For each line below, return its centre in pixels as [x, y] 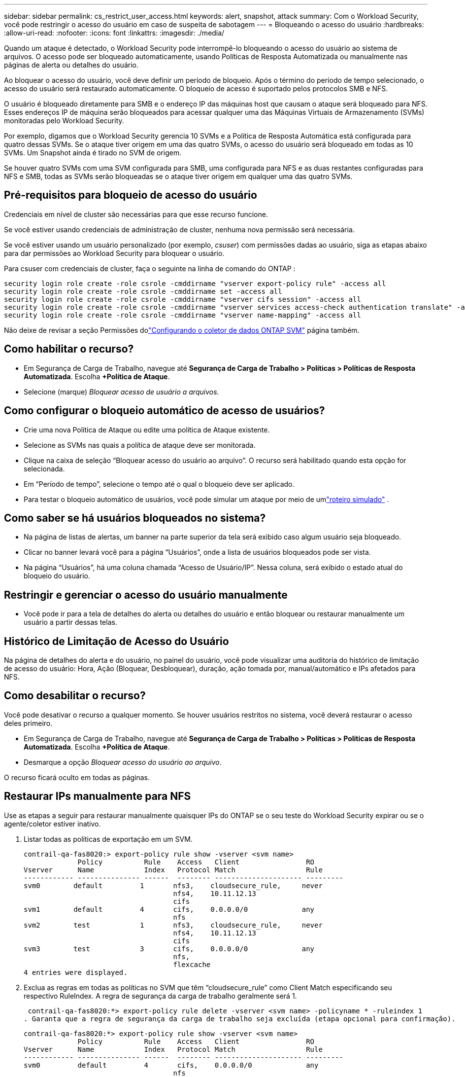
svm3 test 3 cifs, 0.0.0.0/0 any [169, 949]
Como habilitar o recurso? [69, 349]
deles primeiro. [28, 723]
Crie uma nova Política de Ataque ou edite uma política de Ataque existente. [147, 430]
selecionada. [44, 468]
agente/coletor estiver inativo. [52, 824]
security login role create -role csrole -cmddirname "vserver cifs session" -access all [183, 299]
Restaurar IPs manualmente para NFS [98, 796]
